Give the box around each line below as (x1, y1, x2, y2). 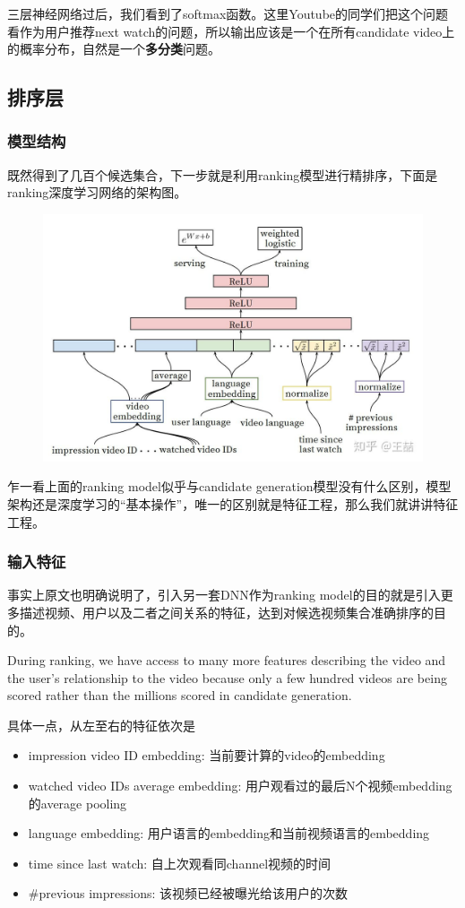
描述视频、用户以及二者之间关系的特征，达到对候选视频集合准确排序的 (19, 602, 434, 621)
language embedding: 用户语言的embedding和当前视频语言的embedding (28, 824, 430, 843)
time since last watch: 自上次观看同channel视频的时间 (28, 853, 332, 872)
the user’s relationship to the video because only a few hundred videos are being (7, 668, 447, 687)
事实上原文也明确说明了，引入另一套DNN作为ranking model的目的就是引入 (7, 585, 441, 604)
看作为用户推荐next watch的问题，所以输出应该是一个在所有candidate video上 (7, 22, 455, 40)
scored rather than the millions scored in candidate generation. (7, 686, 352, 705)
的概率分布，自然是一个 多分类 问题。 (7, 39, 220, 58)
